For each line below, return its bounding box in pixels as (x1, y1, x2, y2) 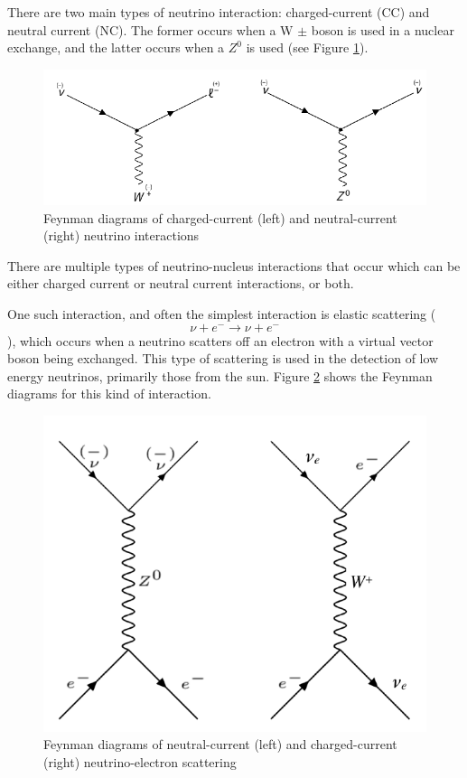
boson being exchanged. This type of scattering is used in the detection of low (7, 349, 439, 368)
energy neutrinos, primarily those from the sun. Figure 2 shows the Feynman (7, 366, 433, 385)
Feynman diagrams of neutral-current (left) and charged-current (43, 735, 397, 754)
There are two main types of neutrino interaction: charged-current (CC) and (7, 3, 430, 21)
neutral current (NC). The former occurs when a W (7, 20, 294, 39)
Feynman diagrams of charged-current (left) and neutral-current (43, 208, 397, 227)
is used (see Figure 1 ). (246, 38, 369, 57)
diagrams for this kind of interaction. (7, 384, 211, 403)
